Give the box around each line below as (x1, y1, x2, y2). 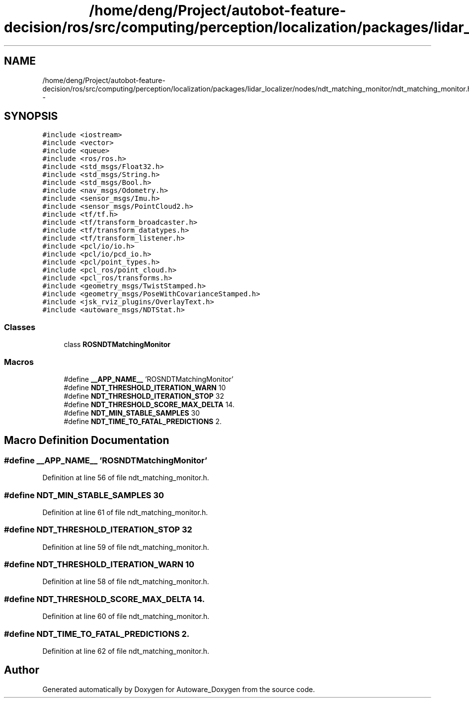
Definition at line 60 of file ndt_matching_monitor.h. (42, 612, 210, 621)
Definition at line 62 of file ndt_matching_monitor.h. (42, 646, 210, 655)
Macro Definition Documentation (4, 434, 169, 447)
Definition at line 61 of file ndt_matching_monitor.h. (42, 508, 208, 517)
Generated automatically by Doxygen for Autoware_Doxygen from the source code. (42, 685, 315, 694)
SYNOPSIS (4, 110, 58, 123)
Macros (4, 356, 34, 367)
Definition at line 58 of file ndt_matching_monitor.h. (42, 577, 209, 586)
